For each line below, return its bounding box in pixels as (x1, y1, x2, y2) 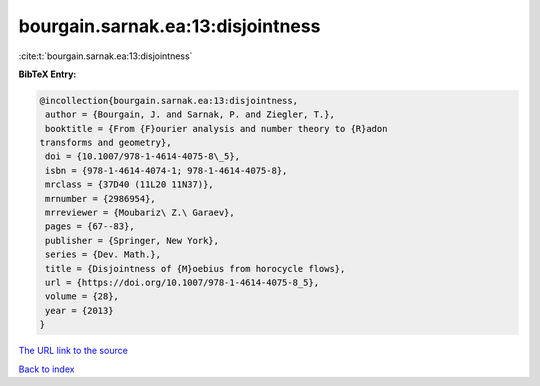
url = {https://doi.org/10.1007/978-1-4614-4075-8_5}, (45, 277, 320, 288)
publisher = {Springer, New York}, (45, 235, 220, 246)
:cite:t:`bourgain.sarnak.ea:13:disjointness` (18, 50, 193, 62)
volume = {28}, (45, 291, 120, 302)
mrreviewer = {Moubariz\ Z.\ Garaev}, (45, 207, 235, 219)
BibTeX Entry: (18, 68, 77, 80)
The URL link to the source (18, 345, 129, 357)
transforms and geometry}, (39, 137, 172, 149)
